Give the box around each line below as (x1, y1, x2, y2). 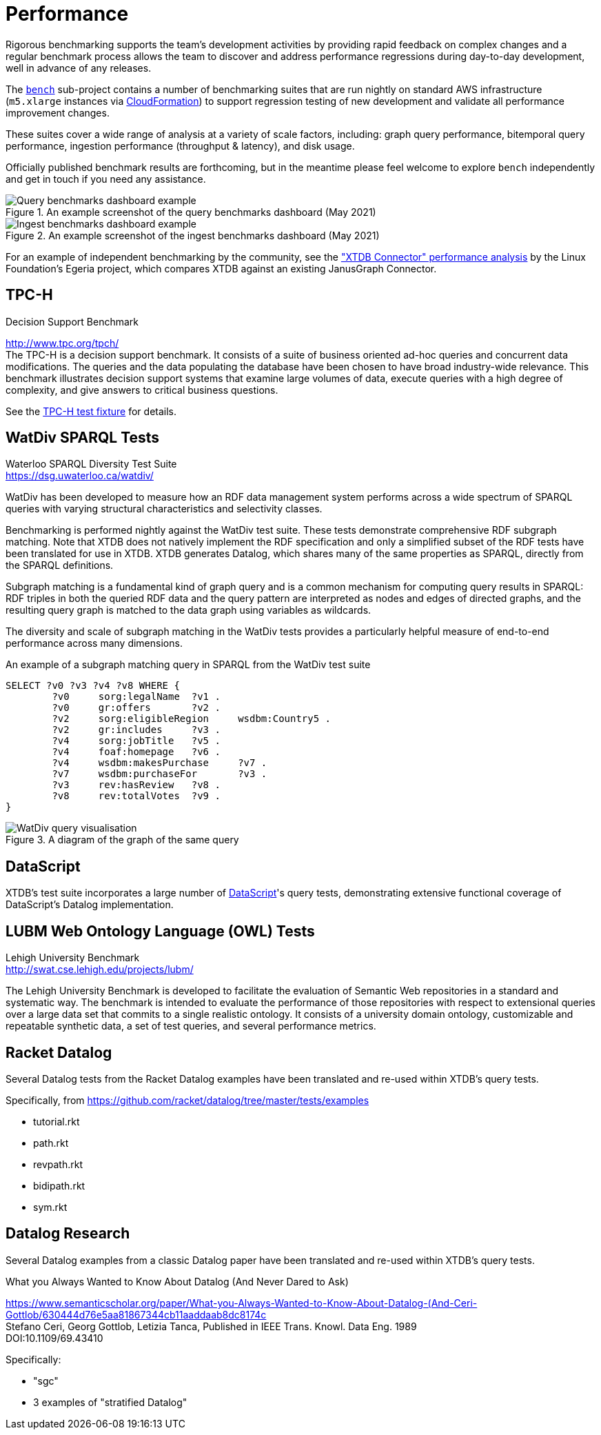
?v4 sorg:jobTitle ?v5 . (52, 735, 221, 747)
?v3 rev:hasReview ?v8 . (52, 779, 221, 791)
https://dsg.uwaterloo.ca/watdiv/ (6, 470, 154, 482)
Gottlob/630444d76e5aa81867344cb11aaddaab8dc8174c (6, 1308, 267, 1321)
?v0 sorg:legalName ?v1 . (52, 691, 221, 703)
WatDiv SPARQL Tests (6, 429, 160, 447)
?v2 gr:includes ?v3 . (52, 724, 221, 736)
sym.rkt (33, 1201, 68, 1213)
